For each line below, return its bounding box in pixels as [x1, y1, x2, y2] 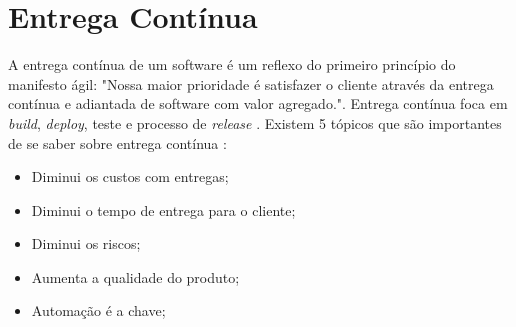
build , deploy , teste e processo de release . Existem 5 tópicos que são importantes [8, 112, 502, 133]
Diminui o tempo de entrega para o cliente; [31, 199, 296, 220]
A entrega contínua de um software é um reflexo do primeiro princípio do [8, 54, 456, 75]
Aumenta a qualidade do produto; [31, 266, 240, 287]
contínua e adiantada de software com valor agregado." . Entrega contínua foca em [8, 93, 508, 114]
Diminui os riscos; [31, 233, 141, 254]
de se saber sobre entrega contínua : [8, 132, 227, 153]
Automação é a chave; [31, 300, 166, 321]
